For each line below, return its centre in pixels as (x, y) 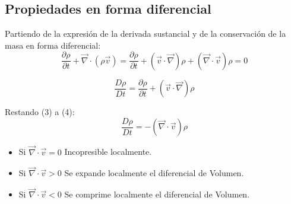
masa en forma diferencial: (53, 45)
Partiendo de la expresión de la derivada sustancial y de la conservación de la (145, 34)
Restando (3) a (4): (40, 112)
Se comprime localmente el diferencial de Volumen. (157, 194)
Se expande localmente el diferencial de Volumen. (154, 173)
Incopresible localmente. (108, 152)
